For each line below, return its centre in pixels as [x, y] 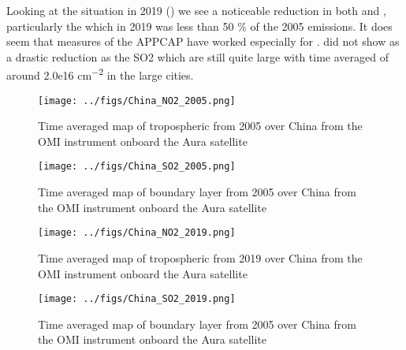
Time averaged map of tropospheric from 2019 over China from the [200, 257]
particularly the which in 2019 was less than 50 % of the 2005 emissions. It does [199, 26]
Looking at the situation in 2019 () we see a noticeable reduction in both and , [196, 10]
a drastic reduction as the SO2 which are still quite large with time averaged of [197, 56]
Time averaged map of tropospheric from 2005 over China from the [200, 126]
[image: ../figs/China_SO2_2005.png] [137, 167]
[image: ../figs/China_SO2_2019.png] [137, 299]
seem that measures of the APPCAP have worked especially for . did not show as [203, 41]
